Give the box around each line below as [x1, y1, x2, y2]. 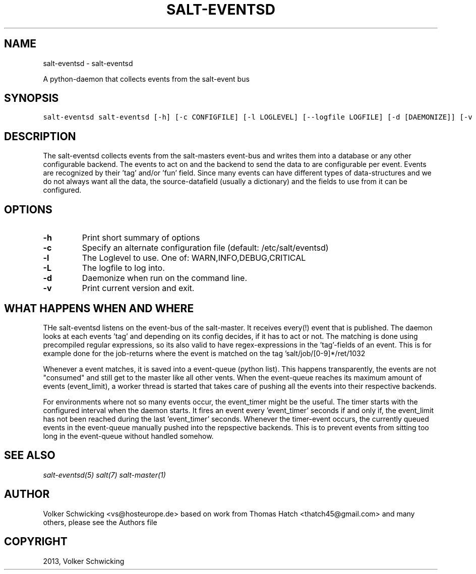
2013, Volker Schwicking [43, 556, 125, 565]
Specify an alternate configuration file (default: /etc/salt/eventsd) [82, 243, 329, 253]
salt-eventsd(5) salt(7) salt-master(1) [43, 470, 166, 479]
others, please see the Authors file [43, 518, 157, 527]
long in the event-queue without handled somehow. [43, 431, 214, 440]
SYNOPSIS [4, 92, 59, 105]
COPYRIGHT [4, 535, 68, 548]
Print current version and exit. [82, 283, 195, 294]
